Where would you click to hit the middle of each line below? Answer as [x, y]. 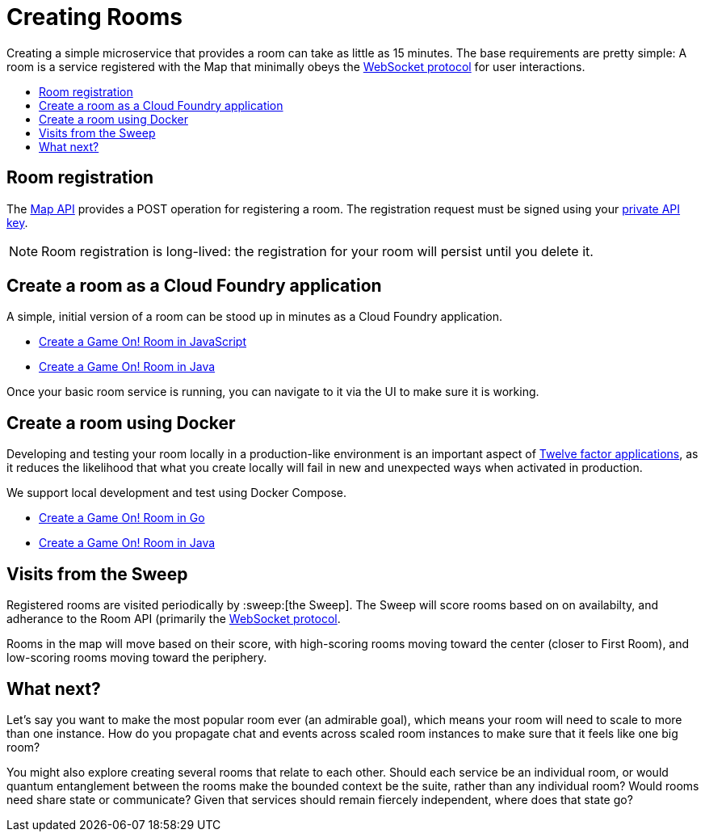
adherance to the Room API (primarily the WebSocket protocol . [174, 619]
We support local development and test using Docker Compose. [176, 493]
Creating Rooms [94, 17]
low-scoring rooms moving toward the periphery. [137, 658]
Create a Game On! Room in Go [122, 518]
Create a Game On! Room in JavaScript [143, 342]
